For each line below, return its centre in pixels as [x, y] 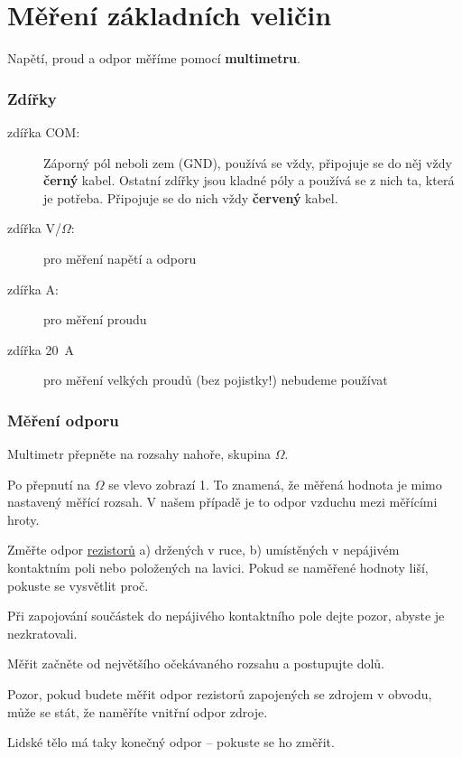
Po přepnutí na [49, 484]
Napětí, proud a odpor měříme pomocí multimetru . [154, 58]
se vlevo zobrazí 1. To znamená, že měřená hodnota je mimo [275, 484]
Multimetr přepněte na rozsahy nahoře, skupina [139, 454]
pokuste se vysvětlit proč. [78, 585]
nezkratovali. [42, 633]
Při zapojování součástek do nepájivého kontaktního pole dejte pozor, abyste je [226, 616]
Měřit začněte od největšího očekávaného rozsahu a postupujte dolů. [196, 664]
